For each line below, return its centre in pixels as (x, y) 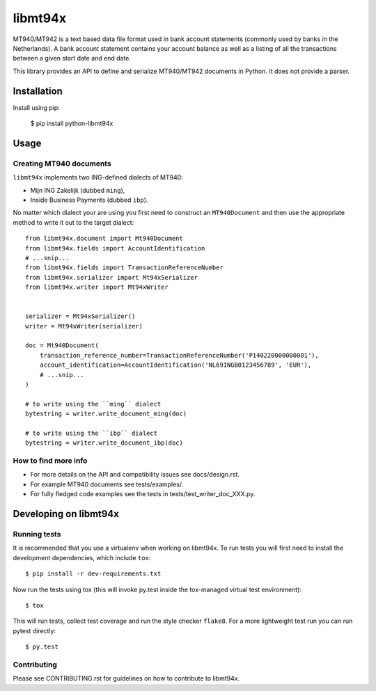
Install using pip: (37, 107)
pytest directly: (34, 630)
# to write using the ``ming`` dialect (93, 404)
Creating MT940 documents (62, 164)
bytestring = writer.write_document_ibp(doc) (104, 443)
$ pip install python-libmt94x (72, 124)
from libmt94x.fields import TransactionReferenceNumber (125, 268)
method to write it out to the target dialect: (73, 222)
